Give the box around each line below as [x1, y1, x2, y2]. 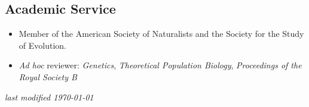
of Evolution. [19, 39, 66, 51]
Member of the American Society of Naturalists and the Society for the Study [19, 27, 304, 40]
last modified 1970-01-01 [5, 90, 94, 103]
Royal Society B [19, 70, 77, 83]
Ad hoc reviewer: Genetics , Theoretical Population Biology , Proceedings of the [19, 59, 302, 71]
